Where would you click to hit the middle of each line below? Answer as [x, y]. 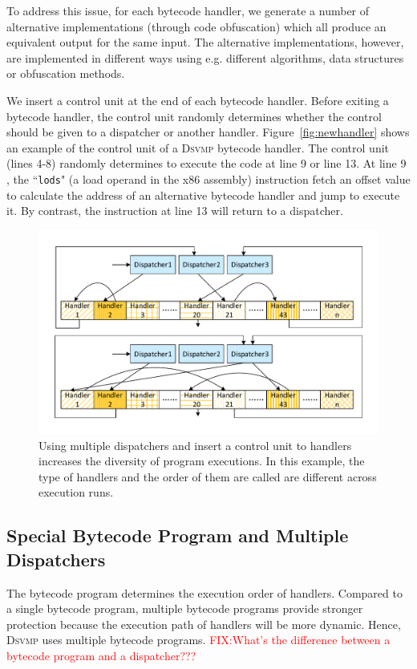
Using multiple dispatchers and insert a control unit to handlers [195, 445]
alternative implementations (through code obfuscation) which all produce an [196, 26]
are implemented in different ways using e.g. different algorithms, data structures [205, 57]
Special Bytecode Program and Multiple [178, 535]
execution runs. [76, 492]
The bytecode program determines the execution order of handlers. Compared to [204, 592]
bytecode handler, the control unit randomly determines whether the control [194, 116]
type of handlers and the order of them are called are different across [208, 476]
